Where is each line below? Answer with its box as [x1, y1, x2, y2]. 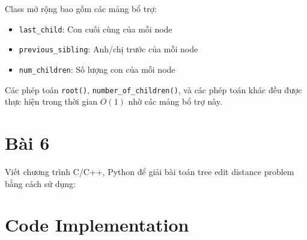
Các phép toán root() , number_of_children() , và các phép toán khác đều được [5, 83, 302, 96]
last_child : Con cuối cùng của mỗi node [19, 22, 172, 35]
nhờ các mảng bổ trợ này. [128, 95, 222, 108]
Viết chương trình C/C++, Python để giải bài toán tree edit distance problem [5, 165, 294, 177]
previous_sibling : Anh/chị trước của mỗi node [19, 43, 198, 55]
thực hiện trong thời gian [5, 95, 98, 108]
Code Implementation [5, 212, 189, 237]
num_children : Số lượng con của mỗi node [19, 63, 175, 75]
